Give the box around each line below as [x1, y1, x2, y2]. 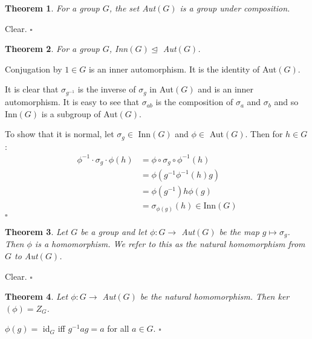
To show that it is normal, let [5, 128, 114, 140]
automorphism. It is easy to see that [5, 95, 139, 108]
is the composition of [155, 95, 233, 108]
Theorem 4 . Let [5, 290, 68, 303]
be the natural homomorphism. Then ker [140, 290, 290, 303]
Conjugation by [5, 62, 62, 75]
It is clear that [5, 83, 59, 95]
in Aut [149, 83, 174, 95]
